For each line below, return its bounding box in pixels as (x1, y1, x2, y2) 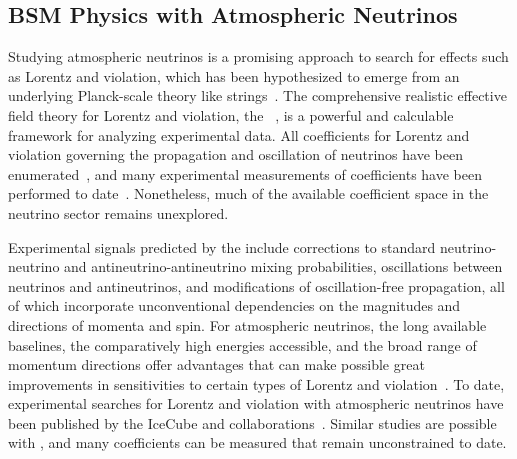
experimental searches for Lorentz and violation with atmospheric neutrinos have (8, 393, 504, 414)
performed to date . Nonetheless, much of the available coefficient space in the (8, 183, 489, 204)
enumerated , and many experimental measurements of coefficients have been (8, 163, 482, 184)
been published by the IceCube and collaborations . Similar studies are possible (8, 412, 497, 433)
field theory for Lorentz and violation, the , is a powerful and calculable (8, 104, 454, 125)
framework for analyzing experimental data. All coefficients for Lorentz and (8, 124, 470, 145)
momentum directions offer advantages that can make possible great (8, 354, 425, 375)
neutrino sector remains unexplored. (8, 202, 229, 223)
